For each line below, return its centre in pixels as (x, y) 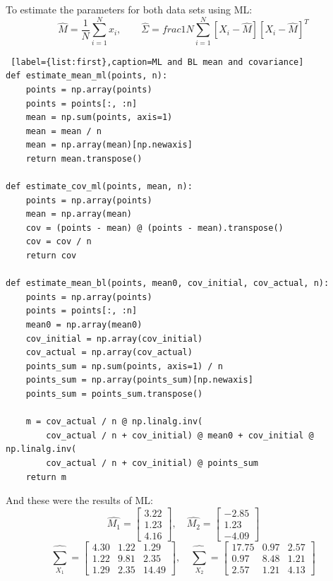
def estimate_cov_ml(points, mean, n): (99, 187)
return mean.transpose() (84, 158)
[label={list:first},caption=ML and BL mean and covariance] (157, 62)
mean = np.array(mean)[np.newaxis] (109, 145)
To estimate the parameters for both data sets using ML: (129, 9)
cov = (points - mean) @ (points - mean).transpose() (155, 228)
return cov (51, 256)
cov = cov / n (59, 242)
